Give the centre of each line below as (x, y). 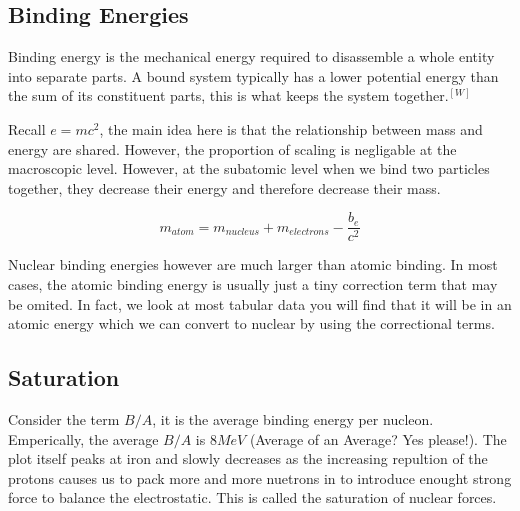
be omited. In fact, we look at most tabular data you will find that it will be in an (260, 303)
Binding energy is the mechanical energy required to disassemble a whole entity (251, 56)
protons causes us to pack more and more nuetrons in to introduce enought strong (260, 477)
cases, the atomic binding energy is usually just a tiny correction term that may (253, 284)
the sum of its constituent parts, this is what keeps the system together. (228, 95)
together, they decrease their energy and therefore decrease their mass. (224, 187)
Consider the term (64, 419)
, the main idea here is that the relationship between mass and (291, 128)
